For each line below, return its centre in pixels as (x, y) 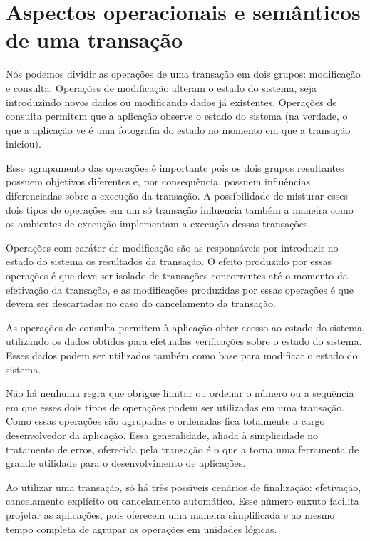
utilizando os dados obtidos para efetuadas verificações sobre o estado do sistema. (184, 341)
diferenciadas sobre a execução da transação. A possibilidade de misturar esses (177, 196)
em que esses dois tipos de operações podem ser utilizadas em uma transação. (175, 407)
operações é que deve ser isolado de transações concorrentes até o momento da (177, 275)
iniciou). (24, 144)
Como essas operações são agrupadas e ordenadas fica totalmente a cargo (165, 421)
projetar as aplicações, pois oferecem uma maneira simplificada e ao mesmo (170, 514)
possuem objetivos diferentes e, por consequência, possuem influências (158, 181)
